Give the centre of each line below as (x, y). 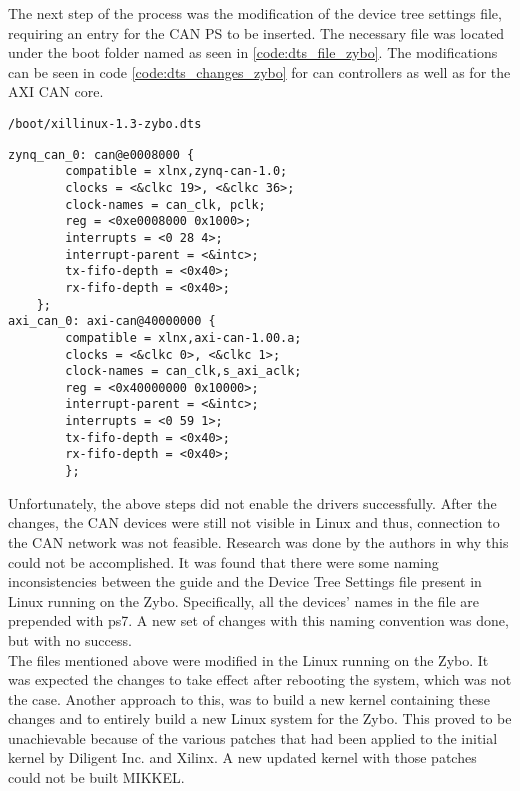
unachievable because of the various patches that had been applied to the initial (253, 737)
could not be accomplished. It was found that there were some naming (223, 561)
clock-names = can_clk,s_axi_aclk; (183, 371)
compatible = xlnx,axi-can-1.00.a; (183, 337)
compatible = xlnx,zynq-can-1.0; (176, 171)
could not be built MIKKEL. (96, 777)
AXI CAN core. (56, 91)
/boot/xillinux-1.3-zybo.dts (105, 123)
